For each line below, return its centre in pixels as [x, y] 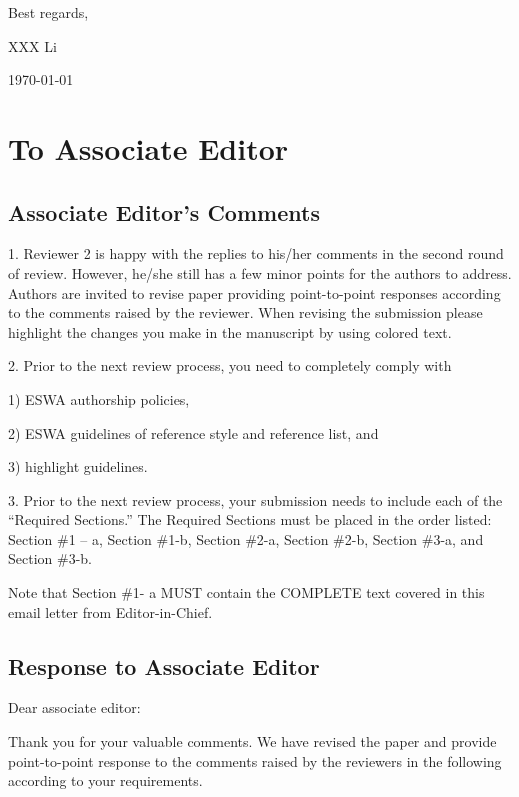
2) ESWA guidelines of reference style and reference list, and [193, 432]
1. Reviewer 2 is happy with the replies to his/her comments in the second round [256, 253]
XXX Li [32, 45]
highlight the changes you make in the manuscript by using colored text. [230, 331]
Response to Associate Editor [164, 665]
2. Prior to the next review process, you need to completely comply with [230, 365]
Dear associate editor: [74, 707]
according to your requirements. [105, 780]
